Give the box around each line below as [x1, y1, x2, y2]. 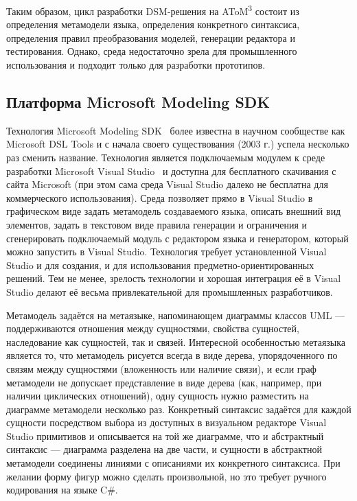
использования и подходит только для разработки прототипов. [6, 58, 266, 72]
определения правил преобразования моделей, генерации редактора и [6, 30, 295, 45]
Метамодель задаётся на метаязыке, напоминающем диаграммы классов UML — [6, 307, 345, 322]
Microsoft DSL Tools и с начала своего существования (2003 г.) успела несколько [6, 137, 349, 151]
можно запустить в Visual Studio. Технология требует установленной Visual [6, 244, 327, 259]
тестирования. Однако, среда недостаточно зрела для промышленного [6, 44, 297, 58]
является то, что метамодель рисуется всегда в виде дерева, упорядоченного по [6, 348, 338, 362]
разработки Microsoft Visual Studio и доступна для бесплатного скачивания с [6, 163, 336, 178]
